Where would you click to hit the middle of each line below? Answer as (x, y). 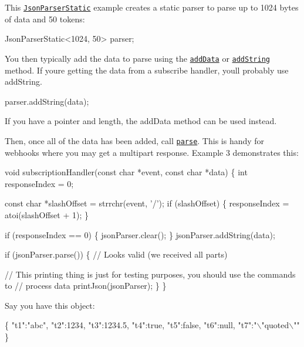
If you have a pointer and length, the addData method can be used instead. (141, 121)
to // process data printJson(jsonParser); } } (86, 286)
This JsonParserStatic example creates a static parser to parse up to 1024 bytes (152, 7)
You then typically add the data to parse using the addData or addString (137, 58)
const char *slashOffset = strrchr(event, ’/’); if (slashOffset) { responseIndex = (147, 203)
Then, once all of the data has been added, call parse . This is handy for (135, 140)
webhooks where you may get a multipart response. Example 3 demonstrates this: (152, 152)
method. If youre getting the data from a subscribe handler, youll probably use (147, 70)
